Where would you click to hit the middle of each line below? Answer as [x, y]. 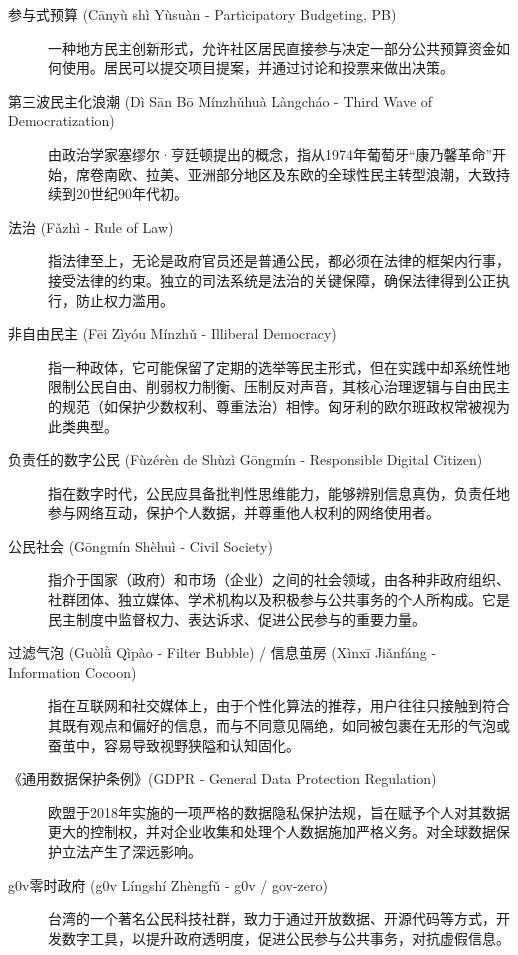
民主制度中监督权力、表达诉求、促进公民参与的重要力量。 [237, 618]
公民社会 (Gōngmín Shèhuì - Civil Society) [140, 545]
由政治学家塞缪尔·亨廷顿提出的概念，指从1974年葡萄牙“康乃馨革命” [270, 153]
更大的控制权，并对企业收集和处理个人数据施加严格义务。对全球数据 [272, 831]
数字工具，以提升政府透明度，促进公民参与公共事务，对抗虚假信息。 [285, 937]
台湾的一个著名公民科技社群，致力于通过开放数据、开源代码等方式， [272, 918]
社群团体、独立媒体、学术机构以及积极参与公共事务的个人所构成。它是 [279, 599]
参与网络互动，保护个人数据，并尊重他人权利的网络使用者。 [244, 512]
